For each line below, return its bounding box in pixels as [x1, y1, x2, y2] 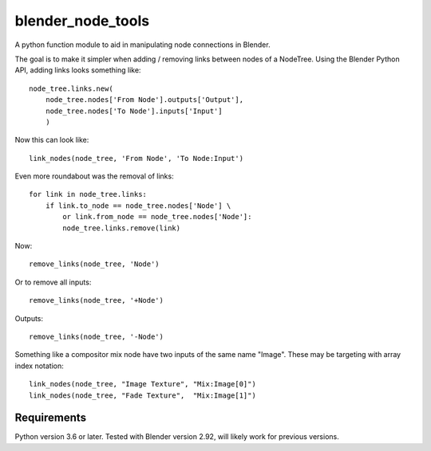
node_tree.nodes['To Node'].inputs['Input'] [45, 106, 223, 116]
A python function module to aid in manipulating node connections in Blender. [14, 40, 271, 49]
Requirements [14, 411, 87, 425]
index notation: [14, 361, 64, 371]
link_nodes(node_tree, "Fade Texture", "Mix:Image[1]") [29, 390, 257, 400]
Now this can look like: [14, 135, 89, 145]
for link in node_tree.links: [29, 190, 148, 199]
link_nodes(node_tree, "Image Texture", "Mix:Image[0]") [29, 379, 257, 389]
